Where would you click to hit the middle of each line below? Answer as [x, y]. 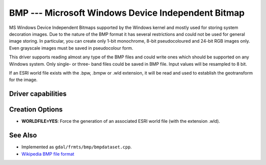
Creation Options [36, 110]
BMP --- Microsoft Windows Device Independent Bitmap [127, 13]
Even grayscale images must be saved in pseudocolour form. [71, 48]
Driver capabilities [38, 94]
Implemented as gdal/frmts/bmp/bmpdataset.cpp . [77, 147]
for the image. [23, 80]
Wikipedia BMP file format [48, 154]
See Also [23, 135]
